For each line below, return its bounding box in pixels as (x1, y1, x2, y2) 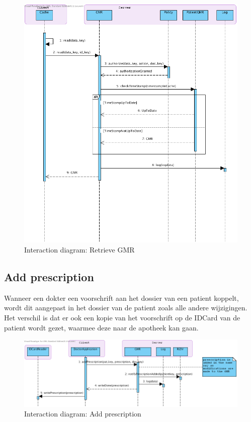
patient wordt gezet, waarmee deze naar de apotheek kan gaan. (4, 322, 199, 332)
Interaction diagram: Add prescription (24, 408, 141, 419)
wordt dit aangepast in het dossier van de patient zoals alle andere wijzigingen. (4, 302, 247, 313)
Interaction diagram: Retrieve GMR (24, 244, 135, 255)
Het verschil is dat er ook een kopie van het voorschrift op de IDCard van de (4, 312, 240, 323)
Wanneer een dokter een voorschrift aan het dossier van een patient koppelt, (4, 292, 239, 303)
